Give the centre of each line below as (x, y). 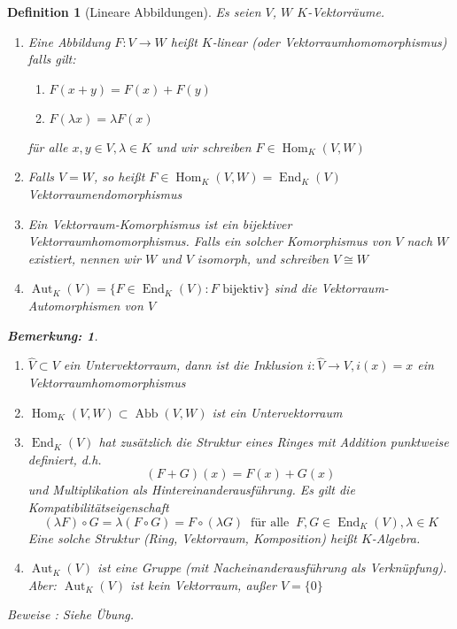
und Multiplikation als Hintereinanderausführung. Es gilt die (191, 490)
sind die (295, 288)
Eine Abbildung (69, 41)
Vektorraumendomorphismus (105, 193)
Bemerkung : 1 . (53, 335)
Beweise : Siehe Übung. (70, 614)
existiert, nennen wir (84, 258)
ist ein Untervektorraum (277, 412)
